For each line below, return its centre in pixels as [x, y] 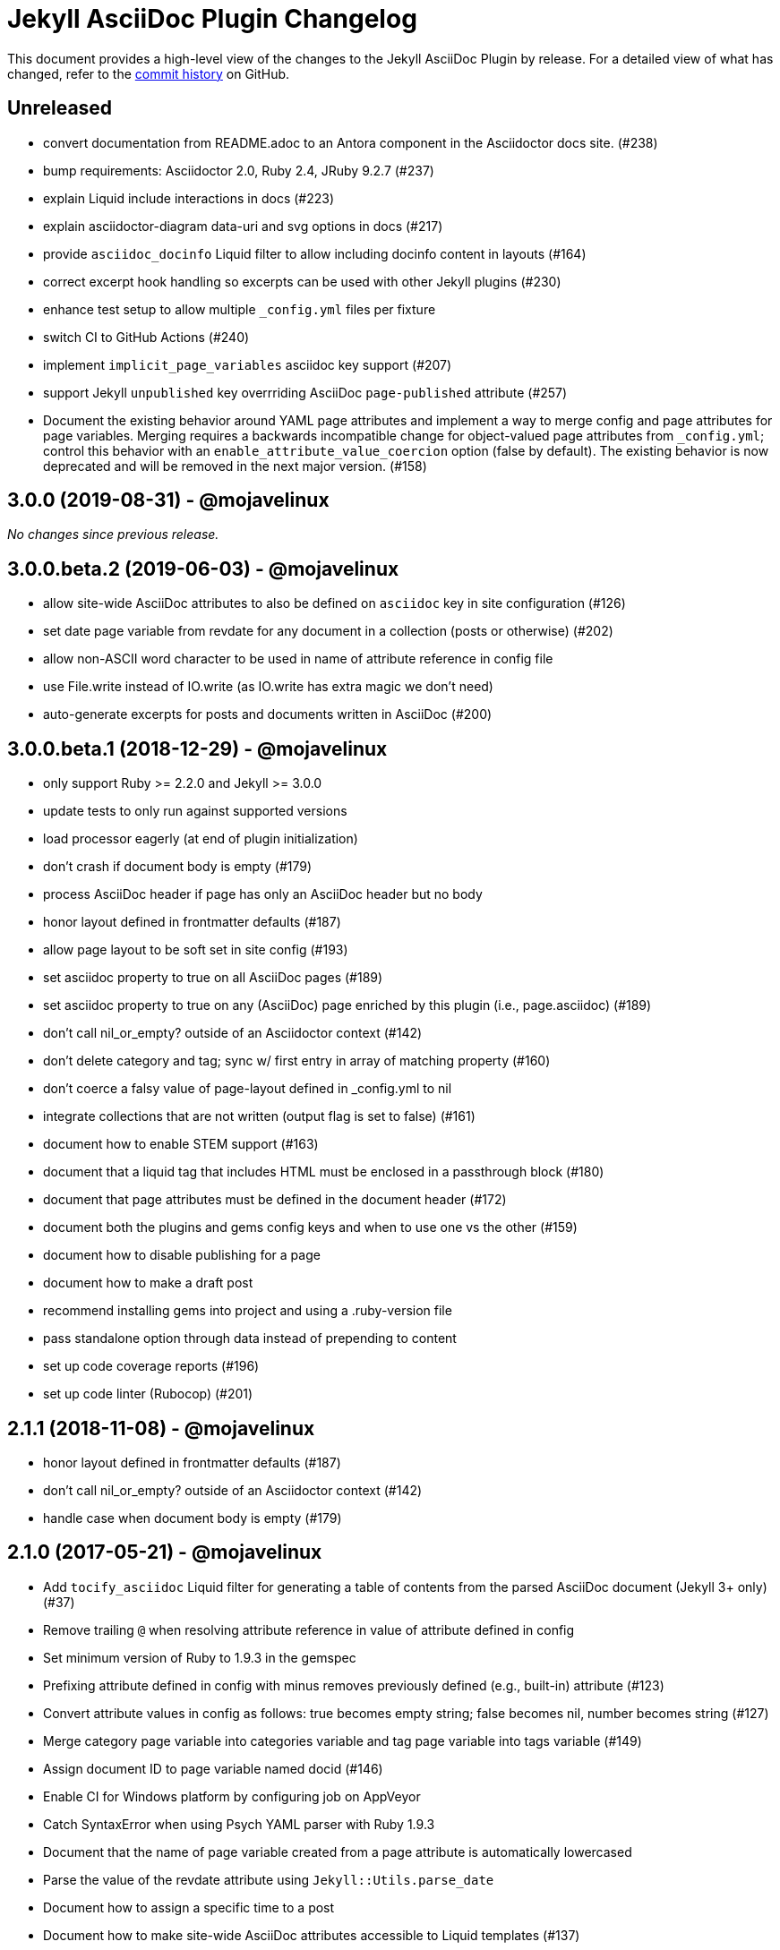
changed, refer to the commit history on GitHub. [149, 73]
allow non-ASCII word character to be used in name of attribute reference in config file [298, 659]
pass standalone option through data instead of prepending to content [250, 1338]
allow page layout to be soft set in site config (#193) [196, 950]
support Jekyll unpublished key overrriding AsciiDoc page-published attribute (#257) [305, 392]
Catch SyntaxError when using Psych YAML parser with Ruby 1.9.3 [239, 1824]
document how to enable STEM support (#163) [181, 1144]
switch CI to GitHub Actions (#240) [146, 337]
